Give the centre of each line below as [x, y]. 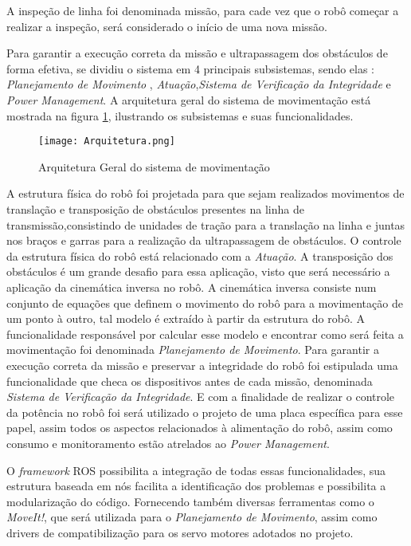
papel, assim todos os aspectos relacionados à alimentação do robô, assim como [200, 428]
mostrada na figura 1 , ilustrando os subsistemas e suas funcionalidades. [180, 115]
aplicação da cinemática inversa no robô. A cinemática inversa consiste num [192, 287]
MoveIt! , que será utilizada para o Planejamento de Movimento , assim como [192, 517]
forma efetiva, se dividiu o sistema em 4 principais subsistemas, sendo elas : [191, 68]
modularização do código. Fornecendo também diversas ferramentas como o [190, 501]
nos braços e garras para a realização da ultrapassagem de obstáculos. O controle [204, 240]
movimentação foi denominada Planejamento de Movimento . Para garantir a [193, 350]
